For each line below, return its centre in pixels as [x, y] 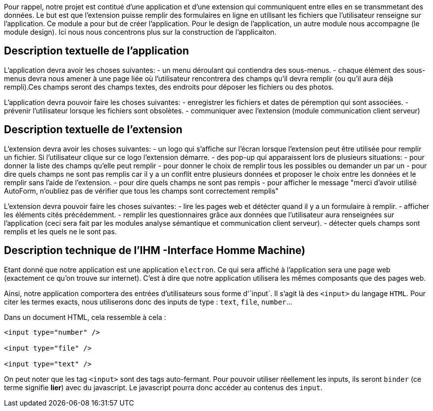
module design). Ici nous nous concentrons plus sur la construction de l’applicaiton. [140, 32]
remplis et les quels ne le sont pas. [60, 231]
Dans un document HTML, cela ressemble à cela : [85, 317]
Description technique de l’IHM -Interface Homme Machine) [155, 251]
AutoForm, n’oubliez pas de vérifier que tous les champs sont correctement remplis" [141, 191]
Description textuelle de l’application [96, 51]
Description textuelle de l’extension [93, 130]
